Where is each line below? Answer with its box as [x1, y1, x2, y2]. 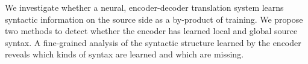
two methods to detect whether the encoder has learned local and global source [5, 25, 298, 37]
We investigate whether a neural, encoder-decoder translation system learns [5, 1, 284, 13]
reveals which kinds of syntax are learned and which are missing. [5, 48, 244, 60]
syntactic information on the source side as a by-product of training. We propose [5, 13, 303, 25]
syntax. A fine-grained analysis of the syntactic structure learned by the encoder [5, 36, 301, 48]
